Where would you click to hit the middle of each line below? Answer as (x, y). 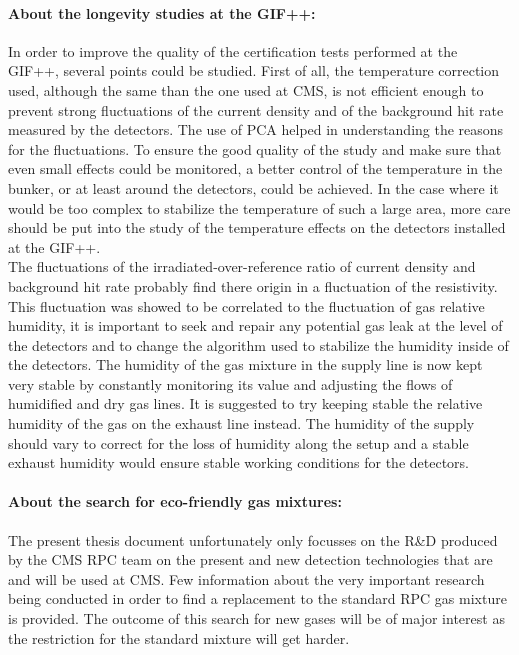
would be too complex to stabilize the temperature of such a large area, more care (259, 207)
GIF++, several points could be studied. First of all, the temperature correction (254, 70)
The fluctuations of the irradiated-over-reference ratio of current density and (242, 266)
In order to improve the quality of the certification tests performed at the (233, 50)
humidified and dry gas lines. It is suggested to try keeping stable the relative (245, 403)
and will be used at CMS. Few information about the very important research (246, 578)
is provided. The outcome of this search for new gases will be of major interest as (256, 618)
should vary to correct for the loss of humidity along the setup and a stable (238, 442)
